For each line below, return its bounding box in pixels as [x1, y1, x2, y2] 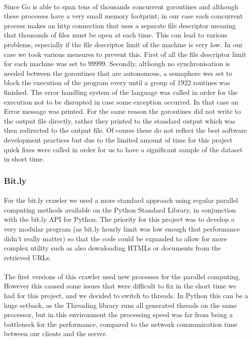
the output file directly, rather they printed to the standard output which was [4, 115, 235, 125]
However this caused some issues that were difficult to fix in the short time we [4, 281, 236, 291]
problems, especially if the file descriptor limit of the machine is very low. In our [4, 39, 243, 49]
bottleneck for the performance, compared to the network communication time [4, 319, 237, 329]
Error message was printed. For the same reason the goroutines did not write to [4, 106, 241, 116]
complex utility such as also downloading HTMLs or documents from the [4, 243, 221, 253]
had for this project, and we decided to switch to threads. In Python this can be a [4, 290, 249, 301]
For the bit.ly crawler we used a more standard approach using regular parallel [4, 195, 238, 205]
